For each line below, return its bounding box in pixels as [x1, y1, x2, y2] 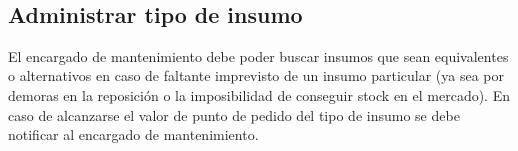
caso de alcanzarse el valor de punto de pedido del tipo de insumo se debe [8, 104, 460, 125]
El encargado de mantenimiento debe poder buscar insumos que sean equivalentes [8, 45, 509, 66]
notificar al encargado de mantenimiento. [8, 124, 259, 145]
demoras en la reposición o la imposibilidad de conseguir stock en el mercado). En [8, 84, 510, 105]
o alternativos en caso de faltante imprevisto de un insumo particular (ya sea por [8, 65, 505, 86]
